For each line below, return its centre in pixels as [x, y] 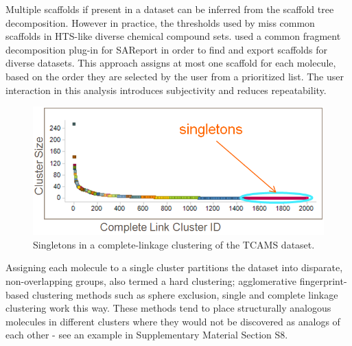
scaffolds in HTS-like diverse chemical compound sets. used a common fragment [173, 36]
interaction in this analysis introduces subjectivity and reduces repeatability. [166, 90]
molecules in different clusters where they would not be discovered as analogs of [173, 321]
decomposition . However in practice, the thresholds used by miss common [160, 22]
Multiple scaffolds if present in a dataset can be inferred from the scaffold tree [170, 9]
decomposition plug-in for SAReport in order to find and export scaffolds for [166, 49]
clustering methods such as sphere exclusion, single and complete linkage [185, 294]
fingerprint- [323, 281]
